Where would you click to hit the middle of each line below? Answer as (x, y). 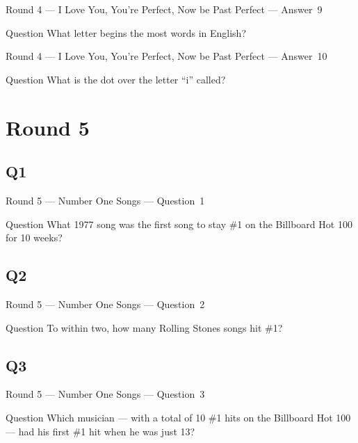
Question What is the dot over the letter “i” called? (116, 79)
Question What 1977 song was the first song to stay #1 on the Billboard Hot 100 (179, 224)
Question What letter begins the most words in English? (126, 32)
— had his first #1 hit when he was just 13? (100, 431)
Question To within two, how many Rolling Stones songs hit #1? (144, 327)
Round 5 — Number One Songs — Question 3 (105, 394)
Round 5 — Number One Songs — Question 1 (105, 200)
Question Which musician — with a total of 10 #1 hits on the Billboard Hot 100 (178, 417)
